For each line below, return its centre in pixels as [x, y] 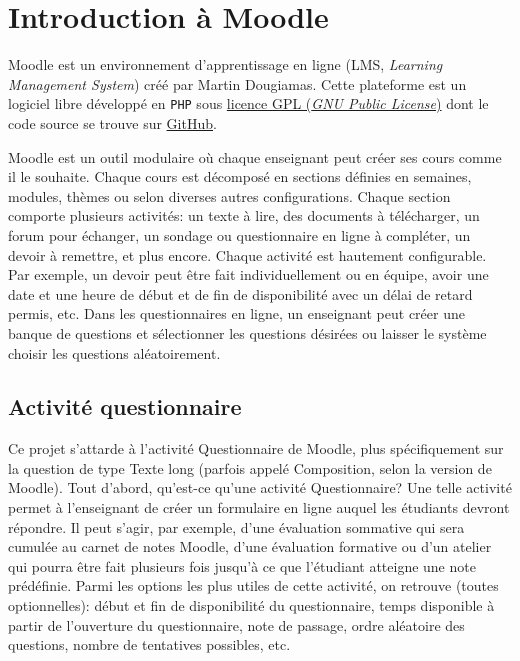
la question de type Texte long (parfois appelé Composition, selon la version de [250, 467]
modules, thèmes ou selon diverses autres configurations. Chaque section [229, 195]
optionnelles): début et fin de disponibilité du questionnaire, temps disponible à [251, 605]
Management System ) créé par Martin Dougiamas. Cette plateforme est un [237, 83]
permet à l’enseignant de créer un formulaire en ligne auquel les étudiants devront [259, 507]
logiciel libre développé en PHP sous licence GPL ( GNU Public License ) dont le [248, 103]
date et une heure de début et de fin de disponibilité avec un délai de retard [240, 293]
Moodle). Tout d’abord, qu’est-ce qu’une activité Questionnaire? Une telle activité [260, 487]
